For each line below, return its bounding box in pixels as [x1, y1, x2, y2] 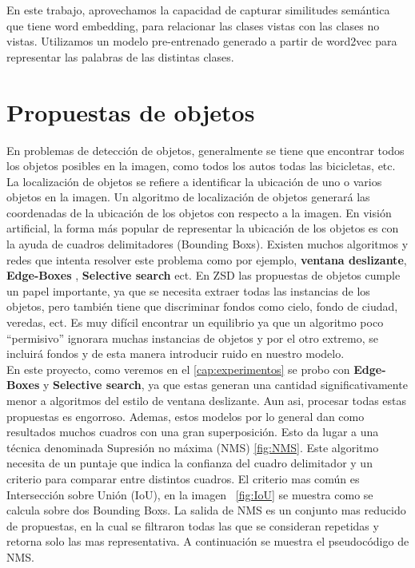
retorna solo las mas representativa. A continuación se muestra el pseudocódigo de [6, 533, 409, 550]
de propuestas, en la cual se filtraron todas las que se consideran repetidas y [6, 517, 379, 534]
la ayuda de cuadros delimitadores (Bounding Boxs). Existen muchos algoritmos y [6, 236, 409, 252]
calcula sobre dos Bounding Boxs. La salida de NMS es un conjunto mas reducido [6, 502, 406, 518]
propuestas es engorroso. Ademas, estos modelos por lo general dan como [6, 407, 365, 424]
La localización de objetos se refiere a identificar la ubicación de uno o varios [6, 173, 382, 189]
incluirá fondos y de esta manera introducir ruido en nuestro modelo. [6, 345, 345, 362]
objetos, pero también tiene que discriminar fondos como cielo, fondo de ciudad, [6, 298, 398, 315]
